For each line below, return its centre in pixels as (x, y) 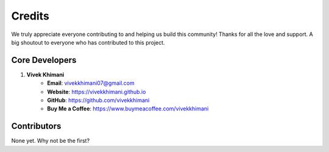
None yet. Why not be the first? (51, 141)
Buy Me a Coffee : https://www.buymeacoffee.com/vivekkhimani (128, 109)
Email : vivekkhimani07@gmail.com (91, 83)
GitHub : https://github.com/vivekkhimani (98, 100)
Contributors (36, 126)
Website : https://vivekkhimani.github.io (97, 92)
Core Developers (44, 60)
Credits (30, 16)
